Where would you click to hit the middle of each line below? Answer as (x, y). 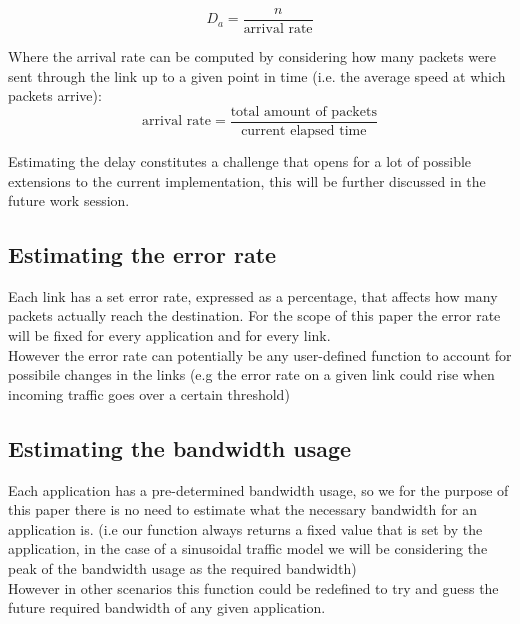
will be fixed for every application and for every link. (169, 335)
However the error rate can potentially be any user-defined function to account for (260, 354)
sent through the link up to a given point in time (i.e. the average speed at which (257, 75)
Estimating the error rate (142, 254)
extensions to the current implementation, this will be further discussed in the (247, 180)
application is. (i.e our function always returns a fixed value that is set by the (245, 528)
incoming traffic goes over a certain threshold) (149, 393)
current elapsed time (304, 130)
